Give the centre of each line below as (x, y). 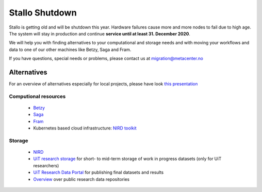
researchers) (46, 165)
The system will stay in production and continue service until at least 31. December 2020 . (99, 33)
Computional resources (37, 96)
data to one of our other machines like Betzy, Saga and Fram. (70, 49)
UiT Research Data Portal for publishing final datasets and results (98, 173)
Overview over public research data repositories (81, 179)
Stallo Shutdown (43, 13)
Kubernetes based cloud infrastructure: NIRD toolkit (85, 128)
